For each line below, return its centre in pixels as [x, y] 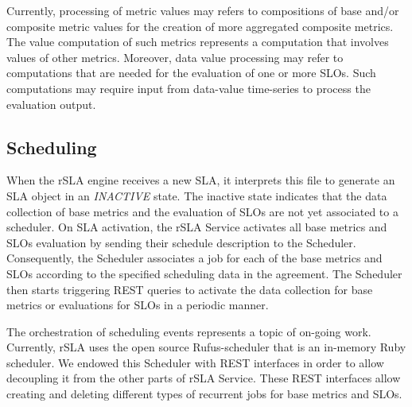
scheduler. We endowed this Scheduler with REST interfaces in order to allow [195, 362]
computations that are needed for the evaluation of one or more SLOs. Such [191, 73]
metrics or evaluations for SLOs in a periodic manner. [138, 305]
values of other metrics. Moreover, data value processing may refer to [175, 57]
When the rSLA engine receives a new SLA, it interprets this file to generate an [201, 180]
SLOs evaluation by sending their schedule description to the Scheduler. [181, 242]
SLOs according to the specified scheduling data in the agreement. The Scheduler [204, 273]
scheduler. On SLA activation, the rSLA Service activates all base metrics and [197, 227]
